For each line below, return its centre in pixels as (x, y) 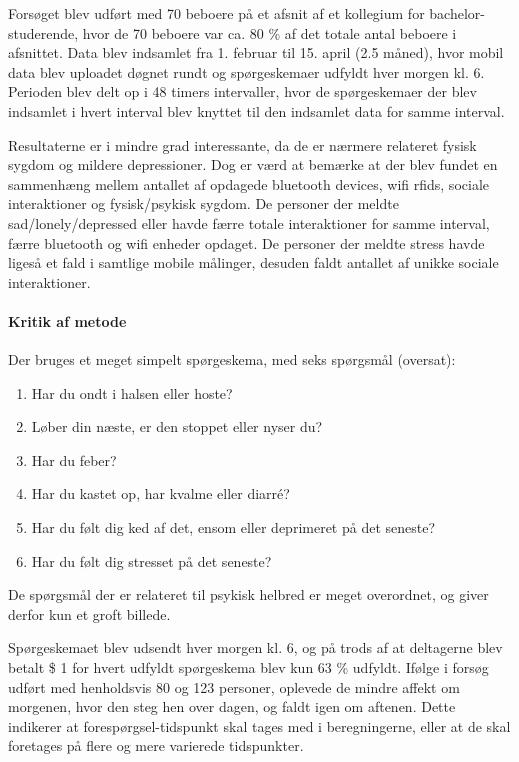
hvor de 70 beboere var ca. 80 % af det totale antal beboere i (269, 32)
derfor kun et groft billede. (89, 613)
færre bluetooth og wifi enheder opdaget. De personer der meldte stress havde (246, 242)
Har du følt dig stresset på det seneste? (151, 560)
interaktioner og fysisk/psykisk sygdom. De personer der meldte (203, 203)
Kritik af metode (67, 320)
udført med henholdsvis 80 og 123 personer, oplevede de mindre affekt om (234, 686)
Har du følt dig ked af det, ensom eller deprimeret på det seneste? (233, 527)
